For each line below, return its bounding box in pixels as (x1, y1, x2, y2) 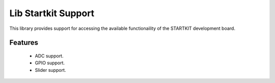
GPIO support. (35, 60, 65, 66)
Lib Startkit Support (9, 8, 95, 19)
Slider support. (35, 67, 66, 73)
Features (9, 38, 38, 47)
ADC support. (35, 53, 64, 59)
